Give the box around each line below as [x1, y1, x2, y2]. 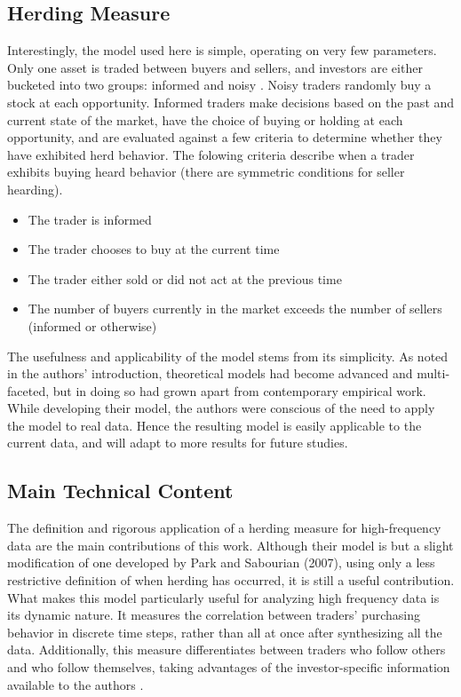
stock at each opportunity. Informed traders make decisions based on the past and [7, 92, 455, 111]
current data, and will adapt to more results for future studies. [7, 433, 348, 452]
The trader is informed [28, 210, 152, 228]
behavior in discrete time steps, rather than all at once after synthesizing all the [7, 622, 442, 641]
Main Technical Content [7, 477, 234, 504]
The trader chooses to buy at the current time [28, 240, 280, 258]
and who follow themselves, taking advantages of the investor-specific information [7, 658, 450, 677]
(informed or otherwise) [28, 316, 157, 335]
